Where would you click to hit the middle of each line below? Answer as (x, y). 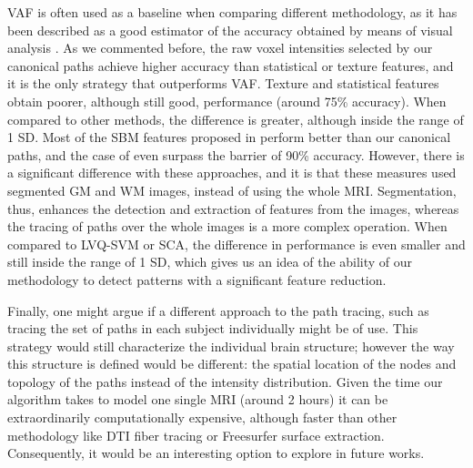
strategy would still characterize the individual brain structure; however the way (231, 346)
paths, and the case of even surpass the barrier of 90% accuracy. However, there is (236, 154)
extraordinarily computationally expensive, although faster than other (202, 417)
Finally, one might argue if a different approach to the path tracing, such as (218, 310)
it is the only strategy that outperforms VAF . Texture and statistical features (223, 83)
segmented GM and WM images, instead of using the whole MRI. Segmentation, (232, 190)
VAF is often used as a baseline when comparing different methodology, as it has (232, 12)
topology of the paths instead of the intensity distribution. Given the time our (225, 381)
